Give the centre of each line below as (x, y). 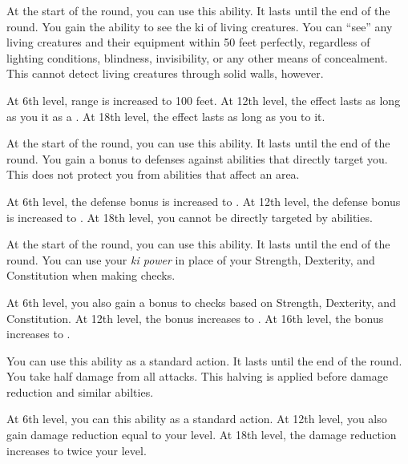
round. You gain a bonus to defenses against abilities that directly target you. (197, 158)
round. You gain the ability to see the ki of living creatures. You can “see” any (200, 26)
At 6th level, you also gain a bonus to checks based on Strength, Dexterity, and (201, 302)
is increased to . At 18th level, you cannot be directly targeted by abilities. (190, 217)
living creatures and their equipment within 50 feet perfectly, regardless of (188, 42)
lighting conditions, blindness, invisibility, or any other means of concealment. (197, 57)
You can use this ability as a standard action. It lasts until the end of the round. (204, 360)
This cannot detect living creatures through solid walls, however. (165, 73)
